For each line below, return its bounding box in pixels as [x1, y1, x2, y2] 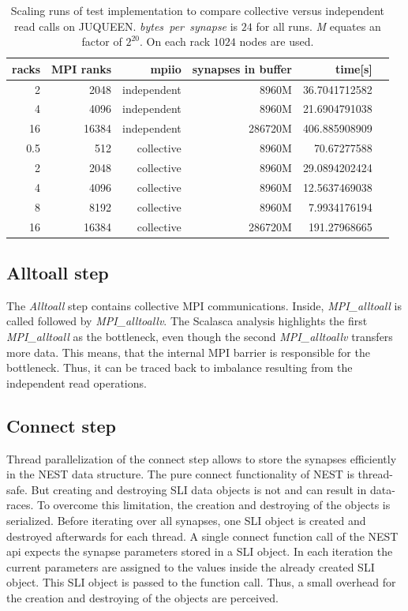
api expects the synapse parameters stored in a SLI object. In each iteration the [6, 543, 393, 560]
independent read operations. [6, 374, 147, 391]
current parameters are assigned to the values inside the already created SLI [6, 558, 375, 575]
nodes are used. [239, 33, 314, 50]
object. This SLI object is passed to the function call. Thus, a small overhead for [6, 574, 396, 590]
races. [6, 497, 34, 513]
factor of [81, 33, 122, 50]
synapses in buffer [192, 60, 292, 77]
